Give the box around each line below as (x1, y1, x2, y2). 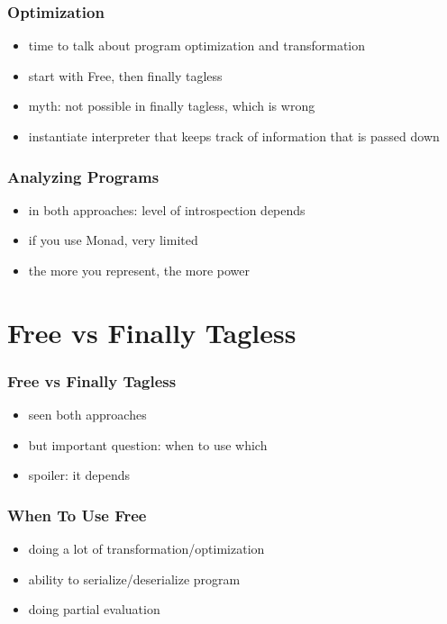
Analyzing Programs (7, 165, 160, 187)
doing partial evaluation (28, 600, 160, 619)
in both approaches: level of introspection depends (28, 200, 306, 219)
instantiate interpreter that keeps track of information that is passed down (28, 127, 440, 145)
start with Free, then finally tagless (28, 66, 223, 85)
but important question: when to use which (28, 435, 268, 454)
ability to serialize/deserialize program (28, 569, 241, 588)
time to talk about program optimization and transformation (28, 36, 366, 55)
